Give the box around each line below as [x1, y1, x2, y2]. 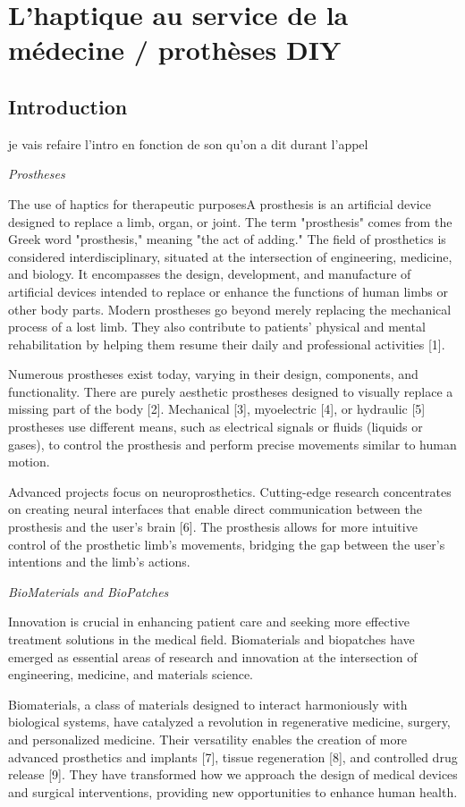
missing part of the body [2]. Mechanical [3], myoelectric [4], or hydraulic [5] [8, 399, 426, 418]
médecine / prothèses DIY [8, 31, 342, 68]
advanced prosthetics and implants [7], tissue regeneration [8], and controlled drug [8, 747, 458, 766]
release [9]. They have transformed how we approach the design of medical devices [8, 765, 458, 784]
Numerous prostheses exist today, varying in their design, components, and [8, 365, 418, 383]
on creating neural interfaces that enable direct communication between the [8, 500, 422, 518]
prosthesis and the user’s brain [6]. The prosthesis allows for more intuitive [8, 517, 418, 536]
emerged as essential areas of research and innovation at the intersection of [8, 647, 418, 666]
